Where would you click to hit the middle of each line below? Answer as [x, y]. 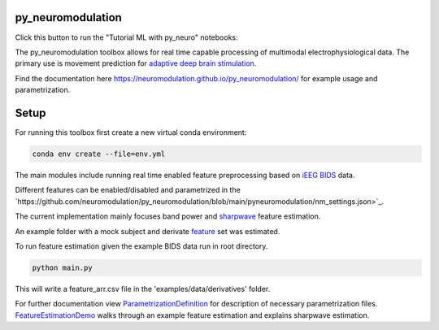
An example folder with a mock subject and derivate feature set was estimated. [148, 231]
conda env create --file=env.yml [99, 154]
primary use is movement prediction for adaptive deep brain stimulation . [136, 63]
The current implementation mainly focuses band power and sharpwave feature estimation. [168, 216]
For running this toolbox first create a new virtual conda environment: [131, 132]
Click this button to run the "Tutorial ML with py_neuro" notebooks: [126, 37]
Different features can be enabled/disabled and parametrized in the [128, 190]
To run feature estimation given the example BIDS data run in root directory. [141, 246]
